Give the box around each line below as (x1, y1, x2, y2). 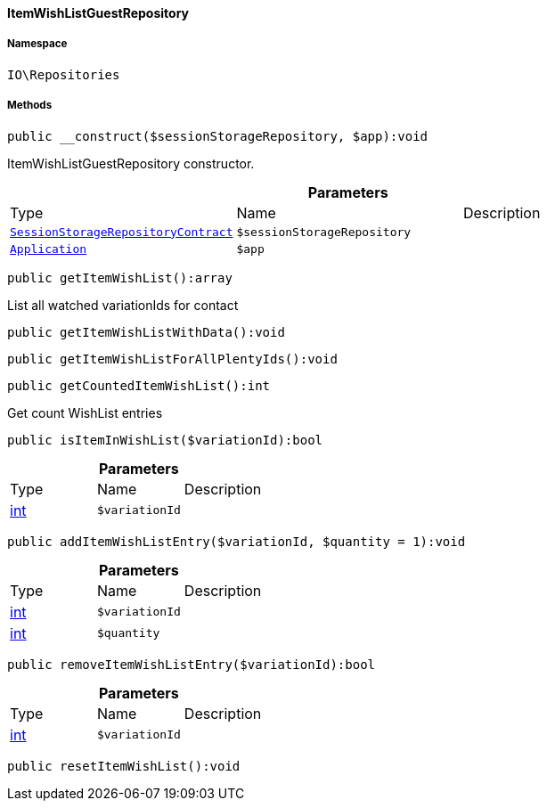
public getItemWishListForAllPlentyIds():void (7, 351, 338, 366)
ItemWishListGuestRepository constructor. (7, 155, 255, 171)
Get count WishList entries (7, 404, 163, 420)
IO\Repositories (7, 67, 120, 82)
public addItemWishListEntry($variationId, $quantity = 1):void (7, 534, 466, 549)
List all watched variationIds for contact (7, 297, 239, 313)
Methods (7, 99, 53, 112)
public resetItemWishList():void (7, 758, 241, 773)
